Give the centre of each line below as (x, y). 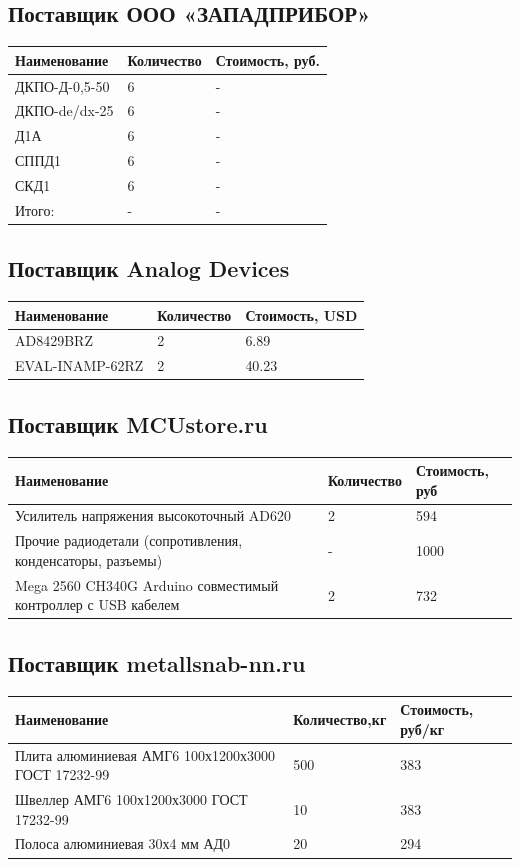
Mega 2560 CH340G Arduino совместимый (147, 584)
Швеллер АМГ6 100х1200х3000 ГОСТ (131, 799)
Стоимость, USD (301, 314)
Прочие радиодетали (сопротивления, (129, 540)
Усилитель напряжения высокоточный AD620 (153, 515)
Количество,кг (340, 718)
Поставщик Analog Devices (149, 268)
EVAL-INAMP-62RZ (79, 365)
